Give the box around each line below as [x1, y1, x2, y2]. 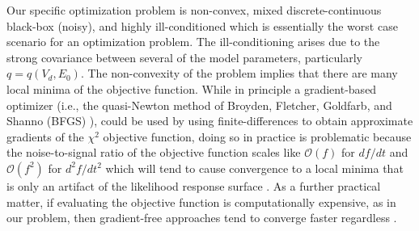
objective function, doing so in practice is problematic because [103, 128, 412, 145]
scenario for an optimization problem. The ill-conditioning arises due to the [6, 33, 380, 50]
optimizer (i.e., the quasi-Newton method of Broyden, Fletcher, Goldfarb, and [6, 96, 392, 113]
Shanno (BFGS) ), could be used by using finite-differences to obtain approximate [6, 112, 413, 129]
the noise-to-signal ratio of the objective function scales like [6, 144, 301, 161]
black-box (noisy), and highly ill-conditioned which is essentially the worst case [6, 17, 398, 34]
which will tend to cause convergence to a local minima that [105, 159, 404, 176]
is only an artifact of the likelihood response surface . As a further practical [6, 177, 381, 194]
